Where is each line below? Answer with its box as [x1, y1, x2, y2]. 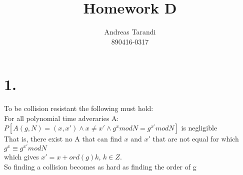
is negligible [181, 122, 217, 133]
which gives [4, 151, 39, 162]
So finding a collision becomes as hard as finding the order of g [4, 161, 196, 171]
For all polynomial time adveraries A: [4, 112, 119, 123]
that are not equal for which [152, 133, 239, 144]
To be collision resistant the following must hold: [4, 103, 153, 113]
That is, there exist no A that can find [4, 133, 122, 144]
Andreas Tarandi [104, 26, 156, 37]
